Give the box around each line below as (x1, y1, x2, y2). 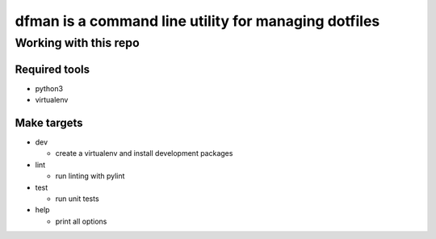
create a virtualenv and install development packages (55, 149, 233, 158)
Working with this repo (15, 36, 140, 50)
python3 (35, 83, 64, 93)
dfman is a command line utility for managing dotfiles (15, 12, 380, 30)
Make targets (15, 115, 84, 129)
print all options (55, 216, 107, 226)
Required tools (15, 62, 90, 76)
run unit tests (55, 194, 100, 203)
